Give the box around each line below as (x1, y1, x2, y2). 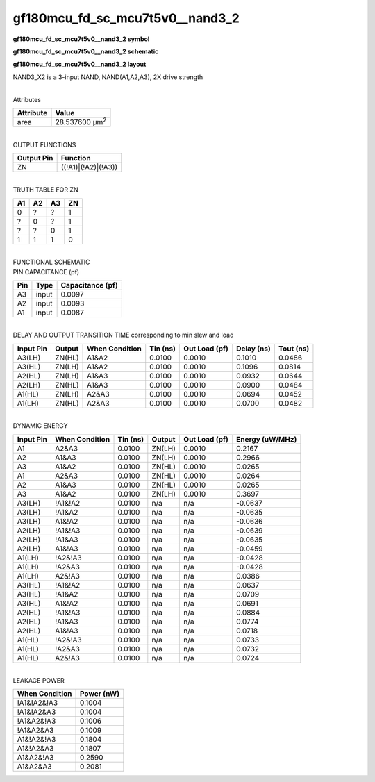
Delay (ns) (236, 344, 271, 353)
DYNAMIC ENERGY (12, 422, 68, 430)
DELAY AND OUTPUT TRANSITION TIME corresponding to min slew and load (12, 331, 234, 340)
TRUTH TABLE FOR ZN (12, 185, 79, 194)
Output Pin (17, 153, 53, 163)
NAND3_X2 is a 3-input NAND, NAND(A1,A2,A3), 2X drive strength (12, 73, 203, 81)
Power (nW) (80, 689, 120, 699)
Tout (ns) (278, 344, 310, 353)
